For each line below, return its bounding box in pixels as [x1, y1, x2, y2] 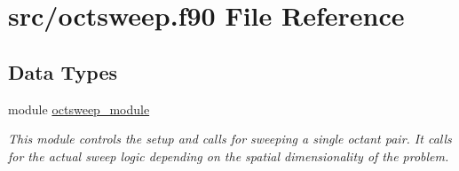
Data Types [8, 58, 117, 85]
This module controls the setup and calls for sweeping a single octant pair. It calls [8, 129, 452, 148]
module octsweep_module [8, 99, 150, 118]
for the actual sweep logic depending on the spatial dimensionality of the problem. [8, 146, 449, 165]
